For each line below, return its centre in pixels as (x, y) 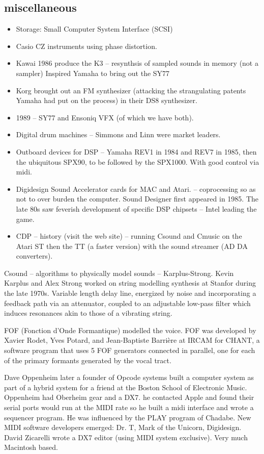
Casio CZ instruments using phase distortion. (86, 46)
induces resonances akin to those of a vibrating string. (88, 313)
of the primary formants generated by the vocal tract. (88, 360)
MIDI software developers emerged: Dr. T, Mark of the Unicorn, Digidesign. (123, 427)
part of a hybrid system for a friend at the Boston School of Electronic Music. (126, 387)
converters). (34, 256)
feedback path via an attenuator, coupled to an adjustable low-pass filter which (127, 303)
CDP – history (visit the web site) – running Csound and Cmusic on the (129, 236)
